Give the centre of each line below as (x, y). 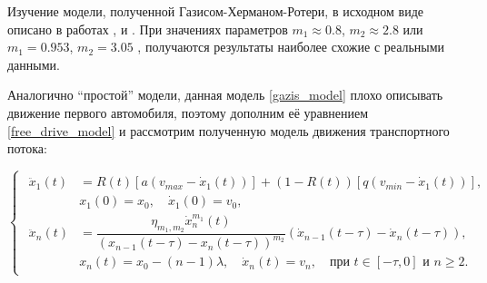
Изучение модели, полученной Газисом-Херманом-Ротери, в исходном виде (216, 11)
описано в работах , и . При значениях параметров (148, 29)
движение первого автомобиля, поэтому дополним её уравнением (188, 112)
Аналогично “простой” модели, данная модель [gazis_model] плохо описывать (225, 95)
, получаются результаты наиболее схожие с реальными (291, 47)
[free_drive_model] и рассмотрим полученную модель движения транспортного (229, 130)
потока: (27, 148)
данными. (34, 64)
